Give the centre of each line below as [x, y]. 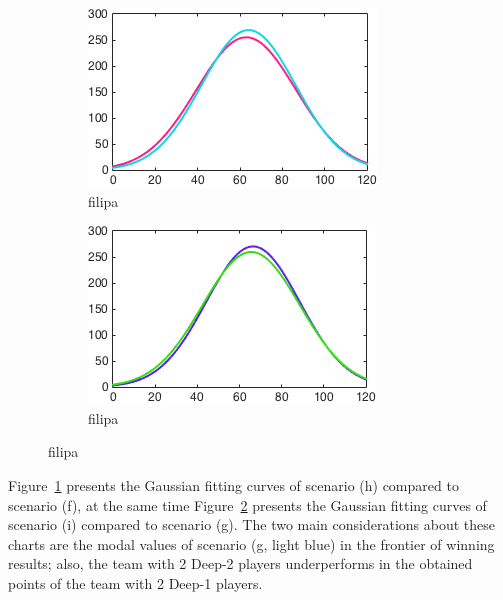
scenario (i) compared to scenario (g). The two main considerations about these [252, 524]
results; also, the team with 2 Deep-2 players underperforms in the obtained [240, 563]
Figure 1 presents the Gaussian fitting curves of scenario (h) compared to [233, 484]
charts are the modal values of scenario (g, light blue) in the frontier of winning [251, 543]
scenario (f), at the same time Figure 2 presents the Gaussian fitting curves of [247, 504]
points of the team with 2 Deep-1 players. [135, 582]
